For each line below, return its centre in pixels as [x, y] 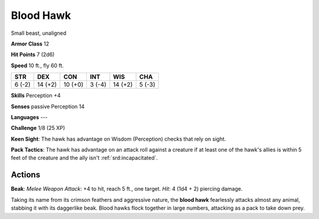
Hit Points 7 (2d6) [33, 55]
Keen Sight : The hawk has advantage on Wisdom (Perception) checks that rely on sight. [118, 139]
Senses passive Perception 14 [48, 106]
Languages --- [29, 117]
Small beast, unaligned [39, 33]
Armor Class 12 [30, 44]
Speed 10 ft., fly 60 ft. [38, 66]
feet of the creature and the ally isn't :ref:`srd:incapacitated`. [84, 158]
